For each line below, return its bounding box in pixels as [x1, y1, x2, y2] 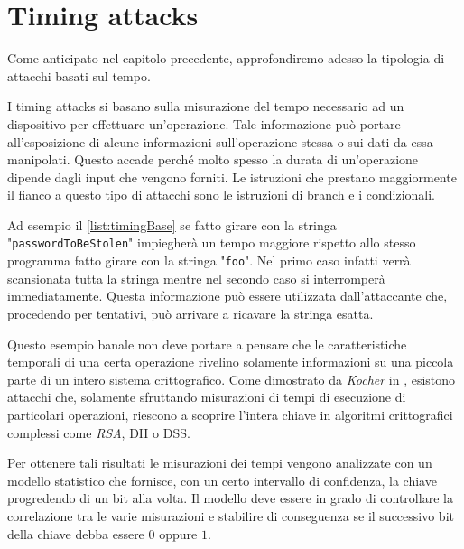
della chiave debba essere [7, 524, 144, 543]
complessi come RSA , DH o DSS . [7, 423, 190, 442]
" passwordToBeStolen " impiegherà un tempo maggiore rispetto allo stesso [7, 233, 416, 252]
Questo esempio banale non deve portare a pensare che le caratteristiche [7, 334, 407, 353]
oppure [159, 524, 198, 543]
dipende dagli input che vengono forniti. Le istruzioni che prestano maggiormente [7, 167, 457, 186]
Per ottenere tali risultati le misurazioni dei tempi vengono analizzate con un [7, 453, 432, 472]
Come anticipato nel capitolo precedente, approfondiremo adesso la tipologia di [7, 49, 445, 68]
